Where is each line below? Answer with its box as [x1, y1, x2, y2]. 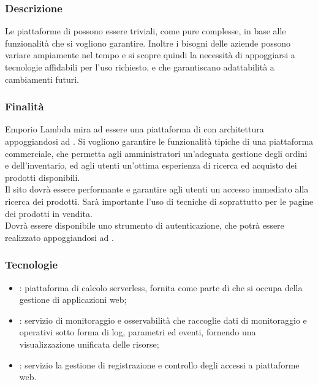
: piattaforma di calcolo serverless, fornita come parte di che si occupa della [19, 281, 303, 294]
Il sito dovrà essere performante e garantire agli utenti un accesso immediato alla [5, 183, 309, 196]
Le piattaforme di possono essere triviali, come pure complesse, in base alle [5, 25, 286, 37]
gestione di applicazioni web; [19, 293, 127, 306]
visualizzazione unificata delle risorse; [19, 337, 159, 350]
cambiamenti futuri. [5, 72, 80, 85]
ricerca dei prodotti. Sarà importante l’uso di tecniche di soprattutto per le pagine [5, 194, 314, 207]
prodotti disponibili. [5, 170, 80, 183]
